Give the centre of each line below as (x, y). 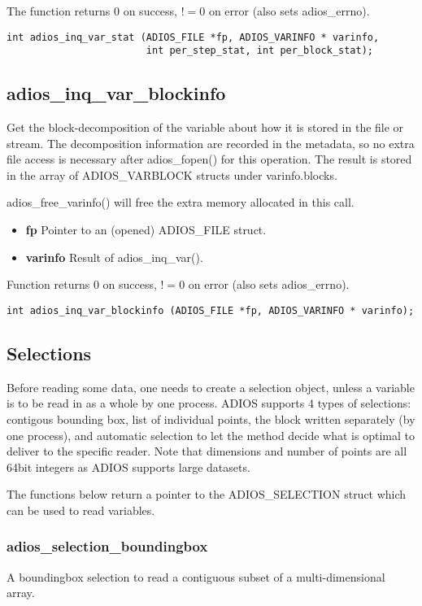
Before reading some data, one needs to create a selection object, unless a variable (211, 387)
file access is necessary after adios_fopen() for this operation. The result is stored (209, 159)
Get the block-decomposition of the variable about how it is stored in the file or (205, 127)
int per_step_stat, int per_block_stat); (260, 51)
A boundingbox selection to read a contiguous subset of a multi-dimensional (196, 576)
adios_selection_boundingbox (107, 546)
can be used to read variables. (81, 510)
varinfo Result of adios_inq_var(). (114, 257)
